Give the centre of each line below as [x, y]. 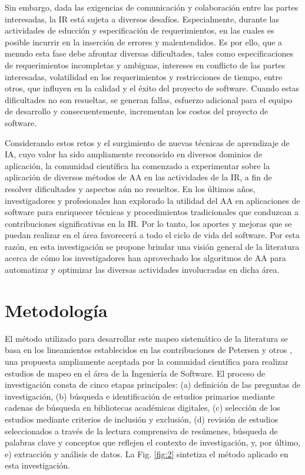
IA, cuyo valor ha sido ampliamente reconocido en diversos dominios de [134, 154]
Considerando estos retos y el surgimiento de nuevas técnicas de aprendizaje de [147, 142]
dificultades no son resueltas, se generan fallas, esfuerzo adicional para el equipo [149, 99]
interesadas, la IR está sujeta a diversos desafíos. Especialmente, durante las [142, 19]
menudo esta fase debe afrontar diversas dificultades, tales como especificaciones [149, 53]
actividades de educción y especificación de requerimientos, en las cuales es [140, 30]
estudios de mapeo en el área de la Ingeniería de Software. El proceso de [135, 373]
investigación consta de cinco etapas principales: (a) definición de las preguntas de [153, 385]
